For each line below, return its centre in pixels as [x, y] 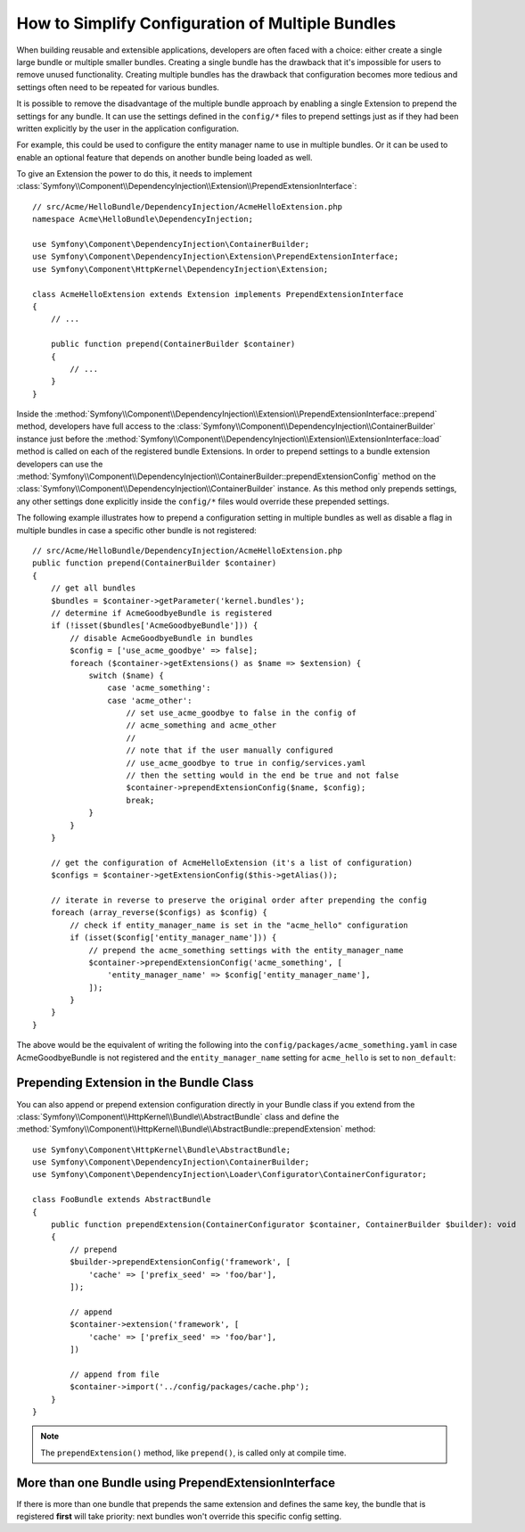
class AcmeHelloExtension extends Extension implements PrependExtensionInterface [218, 294]
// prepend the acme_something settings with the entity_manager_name [246, 950]
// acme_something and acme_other [201, 725]
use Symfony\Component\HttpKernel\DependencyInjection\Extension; [180, 269]
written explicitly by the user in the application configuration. [128, 128]
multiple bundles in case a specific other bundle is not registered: [137, 530]
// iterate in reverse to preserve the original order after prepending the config [239, 900]
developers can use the [60, 464]
